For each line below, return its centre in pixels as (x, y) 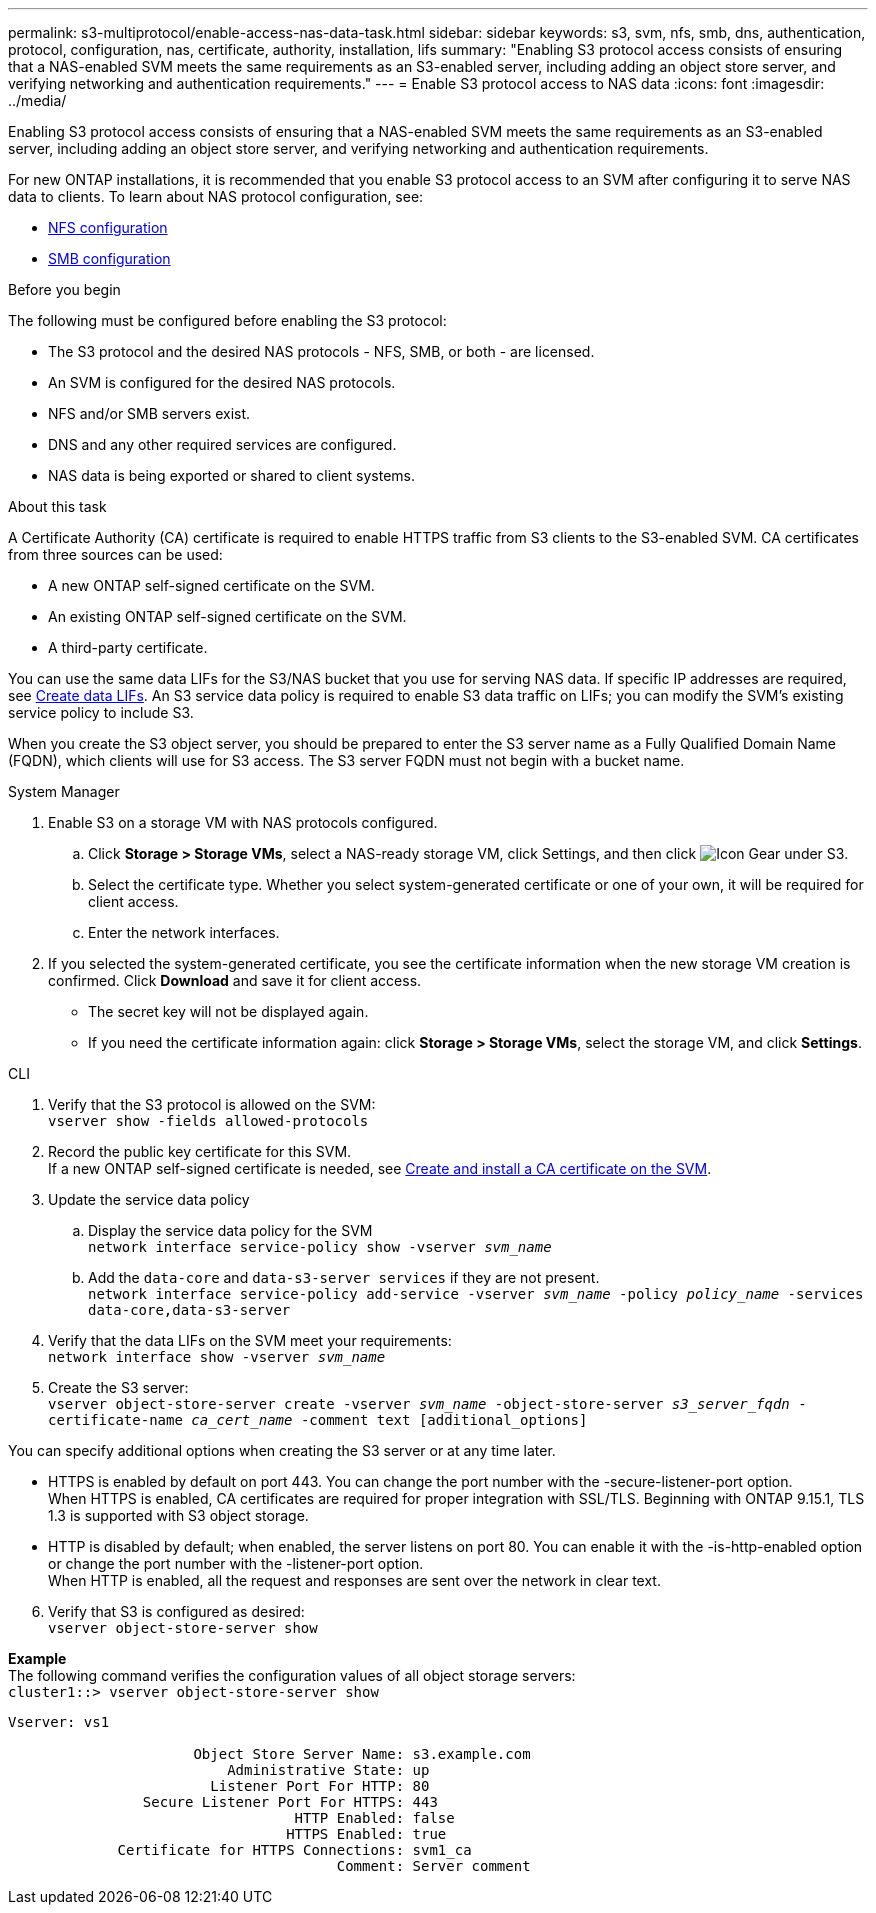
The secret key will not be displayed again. (228, 1011)
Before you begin (64, 289)
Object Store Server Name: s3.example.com (362, 1754)
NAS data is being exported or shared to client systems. (231, 475)
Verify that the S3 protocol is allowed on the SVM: (212, 1104)
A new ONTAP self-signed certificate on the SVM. (211, 585)
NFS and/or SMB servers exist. (149, 413)
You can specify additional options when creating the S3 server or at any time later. (282, 1450)
